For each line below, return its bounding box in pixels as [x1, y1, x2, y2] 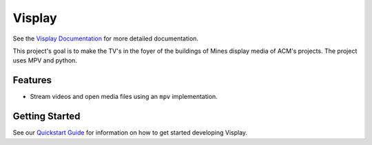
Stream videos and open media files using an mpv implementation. [30, 93, 218, 101]
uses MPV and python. [12, 56, 77, 65]
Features [12, 74, 52, 86]
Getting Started [12, 111, 81, 122]
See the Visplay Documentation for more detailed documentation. [12, 34, 199, 43]
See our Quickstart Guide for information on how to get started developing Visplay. [12, 129, 248, 137]
